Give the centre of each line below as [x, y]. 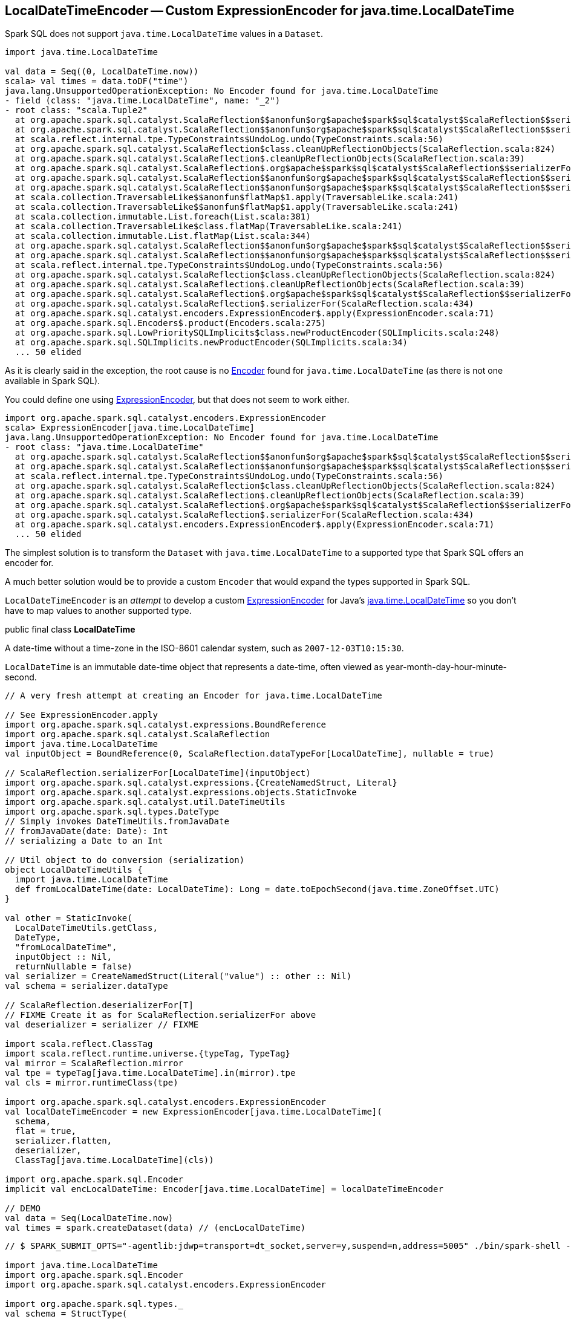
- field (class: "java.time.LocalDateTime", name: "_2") [143, 101]
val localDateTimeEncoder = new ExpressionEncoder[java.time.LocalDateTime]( [194, 1112]
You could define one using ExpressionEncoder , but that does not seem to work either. [177, 400]
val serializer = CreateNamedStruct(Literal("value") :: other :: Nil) [178, 976]
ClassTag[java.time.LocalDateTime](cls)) [114, 1160]
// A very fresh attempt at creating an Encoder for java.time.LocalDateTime [194, 696]
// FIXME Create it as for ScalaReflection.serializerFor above [161, 1015]
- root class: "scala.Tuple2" [77, 110]
